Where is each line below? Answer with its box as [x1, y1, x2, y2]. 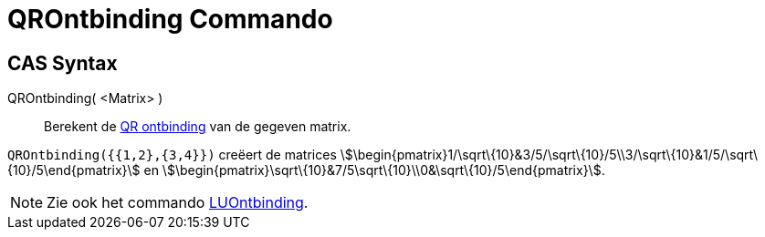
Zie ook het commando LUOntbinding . [47, 193, 309, 212]
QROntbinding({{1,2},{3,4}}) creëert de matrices [7, 147, 337, 163]
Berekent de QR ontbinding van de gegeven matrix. [44, 118, 351, 135]
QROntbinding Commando [7, 4, 333, 35]
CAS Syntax [7, 51, 118, 75]
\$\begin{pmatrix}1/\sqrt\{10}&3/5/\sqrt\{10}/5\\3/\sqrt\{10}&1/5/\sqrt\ [340, 147, 759, 163]
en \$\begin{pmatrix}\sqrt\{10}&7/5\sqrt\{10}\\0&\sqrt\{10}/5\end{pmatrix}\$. [143, 162, 605, 179]
